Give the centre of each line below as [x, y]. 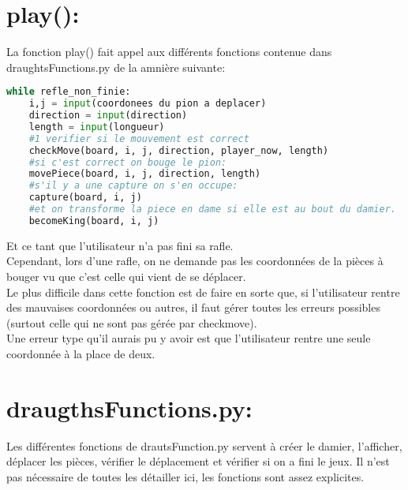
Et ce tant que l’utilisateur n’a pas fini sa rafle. [120, 245]
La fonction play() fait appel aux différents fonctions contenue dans [169, 52]
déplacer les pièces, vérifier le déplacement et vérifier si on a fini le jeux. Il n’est [198, 461]
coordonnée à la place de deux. [81, 353]
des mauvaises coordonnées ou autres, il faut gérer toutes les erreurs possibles [193, 307]
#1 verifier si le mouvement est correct [139, 138]
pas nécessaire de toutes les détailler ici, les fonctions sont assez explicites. [185, 476]
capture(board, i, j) [85, 198]
